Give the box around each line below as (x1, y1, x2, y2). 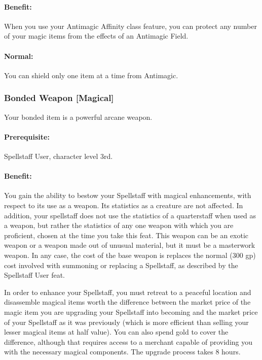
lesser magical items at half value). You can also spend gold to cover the (4, 326, 229, 337)
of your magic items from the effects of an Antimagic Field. (4, 30, 189, 41)
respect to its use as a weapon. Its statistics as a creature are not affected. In (4, 200, 243, 210)
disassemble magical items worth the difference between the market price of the (4, 297, 251, 307)
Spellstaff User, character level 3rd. (4, 150, 113, 161)
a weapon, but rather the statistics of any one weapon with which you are (4, 220, 234, 231)
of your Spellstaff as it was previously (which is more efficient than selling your (4, 316, 249, 327)
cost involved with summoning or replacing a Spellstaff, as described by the (4, 259, 238, 270)
